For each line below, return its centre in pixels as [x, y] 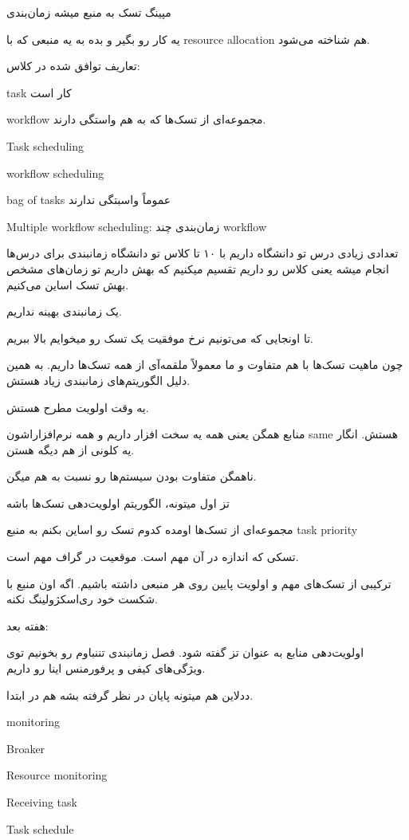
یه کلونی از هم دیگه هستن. [71, 449]
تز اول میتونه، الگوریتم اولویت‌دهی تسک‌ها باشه [118, 502]
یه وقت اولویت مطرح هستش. [78, 407]
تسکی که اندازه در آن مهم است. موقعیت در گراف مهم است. [153, 557]
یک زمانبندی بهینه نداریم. [64, 311]
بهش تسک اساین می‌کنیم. [68, 284]
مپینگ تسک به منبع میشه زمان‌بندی [89, 12]
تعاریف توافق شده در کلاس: [73, 66]
